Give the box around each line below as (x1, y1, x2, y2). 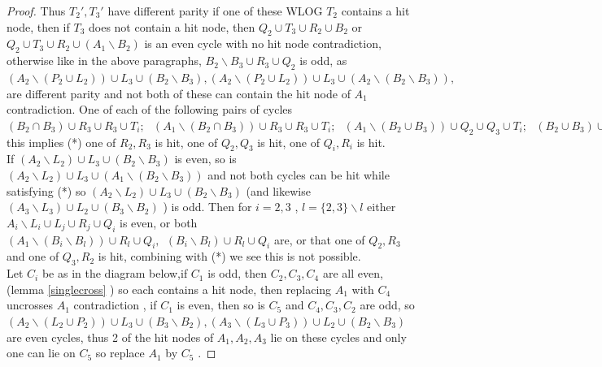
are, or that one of (273, 231, 365, 248)
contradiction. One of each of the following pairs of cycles (7, 101, 293, 118)
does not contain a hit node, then (89, 18, 255, 35)
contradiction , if (73, 296, 157, 313)
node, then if (7, 18, 70, 35)
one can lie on (7, 344, 76, 361)
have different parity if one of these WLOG (107, 2, 323, 19)
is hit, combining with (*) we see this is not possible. (98, 248, 361, 265)
